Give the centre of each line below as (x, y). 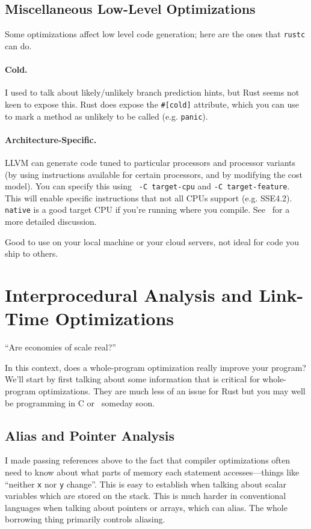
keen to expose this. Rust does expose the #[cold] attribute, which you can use (152, 104)
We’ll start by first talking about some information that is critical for (132, 379)
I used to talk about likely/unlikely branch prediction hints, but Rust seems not (152, 92)
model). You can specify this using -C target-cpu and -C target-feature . (147, 186)
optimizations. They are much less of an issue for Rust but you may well (172, 390)
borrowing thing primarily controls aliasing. (85, 519)
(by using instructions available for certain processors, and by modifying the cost (154, 174)
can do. (18, 45)
